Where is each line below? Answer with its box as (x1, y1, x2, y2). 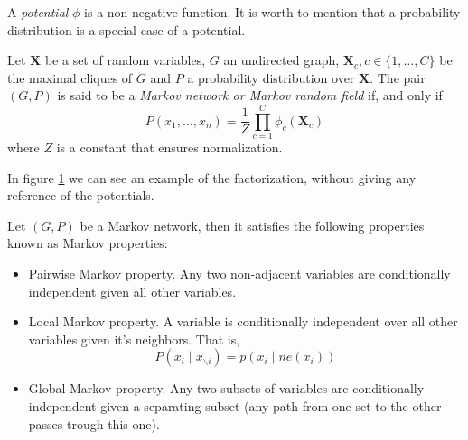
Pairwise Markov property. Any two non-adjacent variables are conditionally (28, 264, 451, 283)
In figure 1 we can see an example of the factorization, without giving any (7, 168, 417, 187)
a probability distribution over (187, 68, 355, 87)
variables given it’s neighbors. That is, (28, 329, 240, 348)
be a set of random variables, (44, 50, 206, 69)
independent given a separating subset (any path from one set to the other (28, 397, 442, 416)
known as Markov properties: (7, 234, 168, 252)
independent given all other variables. (28, 281, 237, 300)
